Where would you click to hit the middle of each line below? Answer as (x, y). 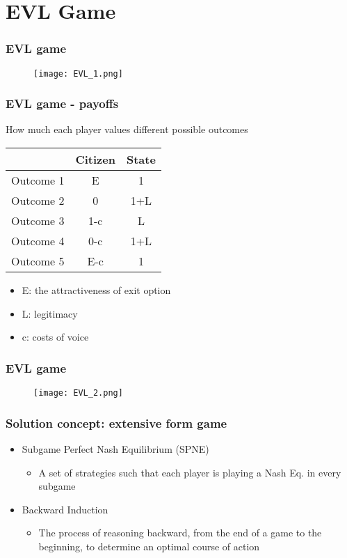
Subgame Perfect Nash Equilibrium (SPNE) (115, 448)
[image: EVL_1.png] (78, 73)
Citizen (95, 160)
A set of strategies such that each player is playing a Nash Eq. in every (190, 472)
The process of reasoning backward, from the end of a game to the (180, 533)
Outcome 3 (38, 221)
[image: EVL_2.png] (78, 393)
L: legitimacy (50, 313)
